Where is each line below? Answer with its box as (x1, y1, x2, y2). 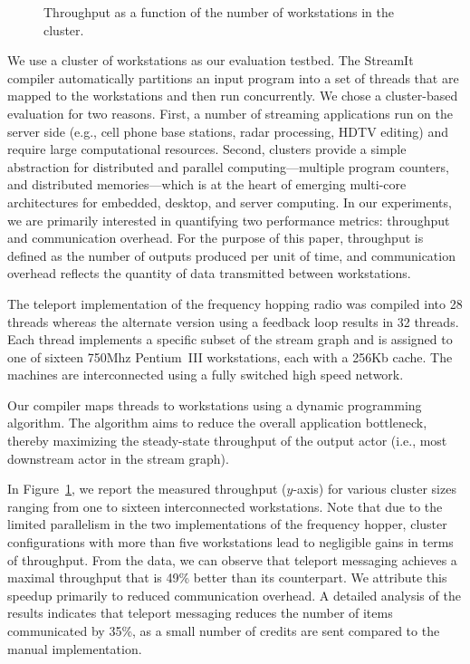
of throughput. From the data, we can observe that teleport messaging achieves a (7, 550, 457, 569)
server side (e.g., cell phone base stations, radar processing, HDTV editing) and (7, 121, 449, 140)
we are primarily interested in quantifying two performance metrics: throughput (7, 210, 450, 229)
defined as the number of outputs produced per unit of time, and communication (7, 245, 456, 265)
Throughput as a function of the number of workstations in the (43, 3, 394, 21)
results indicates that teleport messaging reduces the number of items (7, 603, 393, 622)
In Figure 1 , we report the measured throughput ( (7, 479, 287, 498)
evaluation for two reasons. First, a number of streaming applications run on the (7, 103, 453, 122)
